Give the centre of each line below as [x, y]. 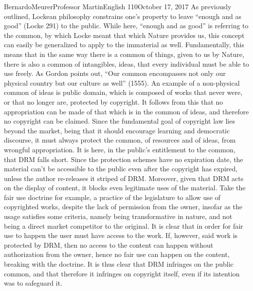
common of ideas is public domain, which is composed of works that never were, [123, 92]
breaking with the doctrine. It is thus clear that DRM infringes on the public [119, 264]
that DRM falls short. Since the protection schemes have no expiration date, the [124, 159]
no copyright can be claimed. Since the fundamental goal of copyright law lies [119, 121]
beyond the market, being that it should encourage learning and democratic [117, 130]
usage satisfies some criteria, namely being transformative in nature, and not [118, 216]
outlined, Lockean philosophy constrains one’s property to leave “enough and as [123, 16]
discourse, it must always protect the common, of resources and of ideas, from [120, 140]
